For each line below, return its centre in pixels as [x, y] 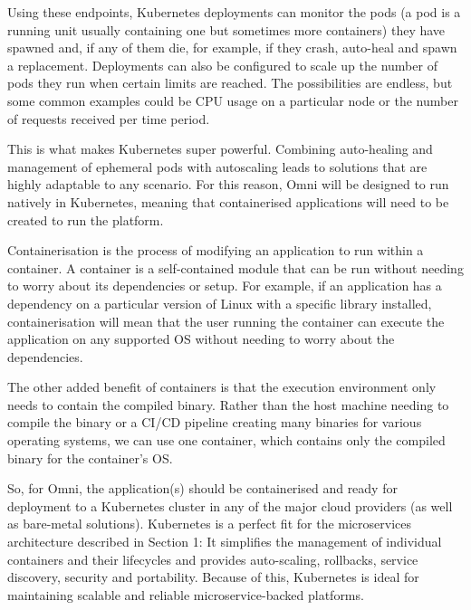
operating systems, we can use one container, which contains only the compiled [226, 440]
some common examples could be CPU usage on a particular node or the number [233, 100]
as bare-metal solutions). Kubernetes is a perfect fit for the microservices [210, 524]
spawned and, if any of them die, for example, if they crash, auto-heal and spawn [232, 48]
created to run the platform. [86, 219]
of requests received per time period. [109, 118]
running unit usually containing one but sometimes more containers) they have [226, 29]
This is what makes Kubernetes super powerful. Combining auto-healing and [220, 149]
